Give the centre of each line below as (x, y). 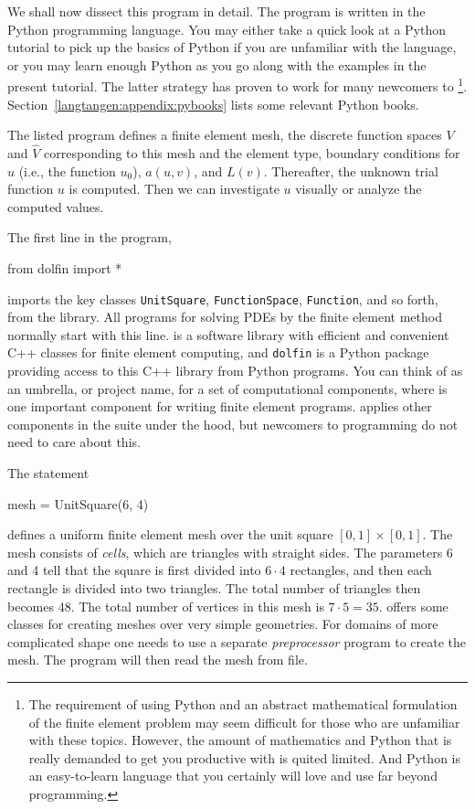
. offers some (413, 606)
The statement (48, 473)
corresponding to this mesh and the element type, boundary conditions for (252, 153)
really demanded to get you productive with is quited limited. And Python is (244, 757)
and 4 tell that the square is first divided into (134, 570)
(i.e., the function (67, 170)
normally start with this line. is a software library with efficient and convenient (228, 334)
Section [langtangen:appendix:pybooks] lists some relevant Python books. (213, 104)
